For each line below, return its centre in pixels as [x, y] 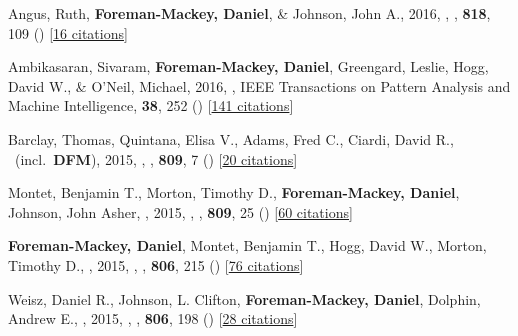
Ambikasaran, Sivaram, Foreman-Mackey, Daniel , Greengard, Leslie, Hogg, [248, 66]
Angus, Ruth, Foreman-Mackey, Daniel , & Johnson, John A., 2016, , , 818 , [249, 13]
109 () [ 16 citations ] [68, 32]
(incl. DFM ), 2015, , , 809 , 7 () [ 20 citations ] [156, 158]
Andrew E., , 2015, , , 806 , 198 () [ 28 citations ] [153, 318]
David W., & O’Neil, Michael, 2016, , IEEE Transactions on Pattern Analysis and [259, 85]
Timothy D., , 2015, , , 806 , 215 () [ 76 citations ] [156, 264]
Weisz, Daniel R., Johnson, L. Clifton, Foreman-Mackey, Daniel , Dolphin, [244, 298]
